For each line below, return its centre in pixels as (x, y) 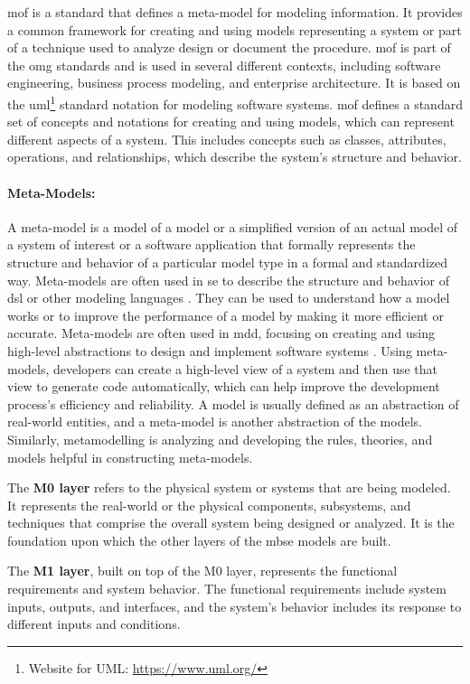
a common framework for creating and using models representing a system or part (235, 29)
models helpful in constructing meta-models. (130, 457)
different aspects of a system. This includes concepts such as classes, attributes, (227, 139)
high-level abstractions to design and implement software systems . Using (210, 350)
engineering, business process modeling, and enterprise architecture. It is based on (234, 83)
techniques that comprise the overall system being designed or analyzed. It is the (231, 523)
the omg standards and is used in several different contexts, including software (224, 65)
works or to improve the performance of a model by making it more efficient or (226, 315)
